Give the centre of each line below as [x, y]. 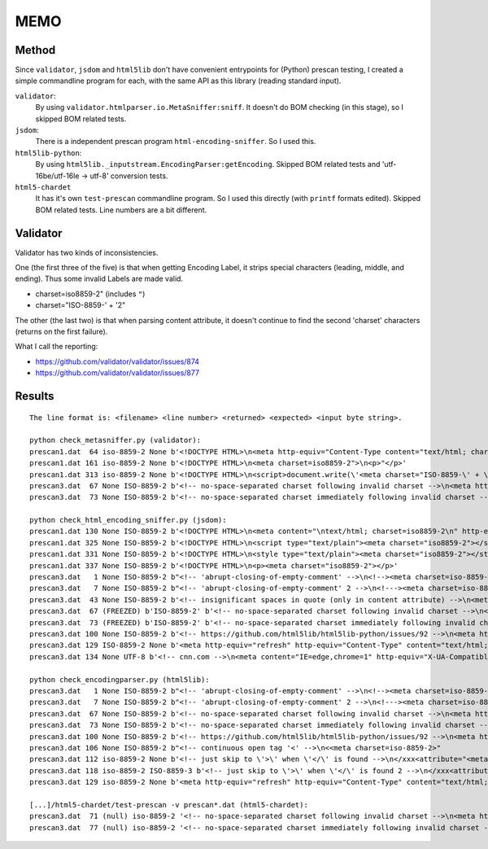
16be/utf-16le [57, 176]
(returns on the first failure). [61, 331]
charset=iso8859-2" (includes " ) [90, 294]
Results [35, 396]
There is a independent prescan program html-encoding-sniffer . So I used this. [176, 142]
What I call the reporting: [57, 347]
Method [35, 50]
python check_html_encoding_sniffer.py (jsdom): [128, 520]
